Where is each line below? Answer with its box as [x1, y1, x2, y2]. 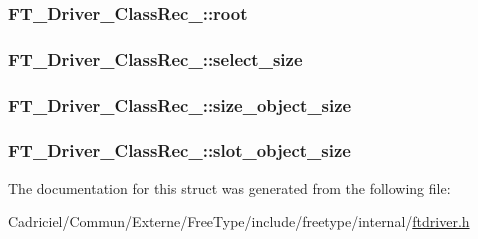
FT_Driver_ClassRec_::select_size [8, 46, 303, 71]
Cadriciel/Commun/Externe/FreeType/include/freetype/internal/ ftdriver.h [8, 211, 470, 232]
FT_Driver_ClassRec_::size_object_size [8, 92, 352, 117]
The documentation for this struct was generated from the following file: [8, 177, 451, 198]
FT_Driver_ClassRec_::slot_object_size [8, 138, 351, 163]
